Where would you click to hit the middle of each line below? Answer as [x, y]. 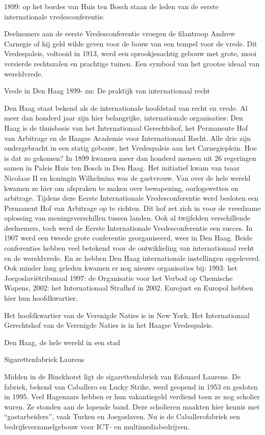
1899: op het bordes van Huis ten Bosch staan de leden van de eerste [111, 6]
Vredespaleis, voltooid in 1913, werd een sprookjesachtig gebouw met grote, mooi [130, 53]
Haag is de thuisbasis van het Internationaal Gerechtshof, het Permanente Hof [126, 127]
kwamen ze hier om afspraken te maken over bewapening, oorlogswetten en [121, 188]
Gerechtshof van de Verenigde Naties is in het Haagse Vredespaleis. [109, 325]
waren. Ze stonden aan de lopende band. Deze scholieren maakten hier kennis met [132, 406]
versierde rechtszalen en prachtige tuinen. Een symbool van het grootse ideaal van [132, 63]
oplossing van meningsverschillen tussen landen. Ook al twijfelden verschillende [127, 218]
